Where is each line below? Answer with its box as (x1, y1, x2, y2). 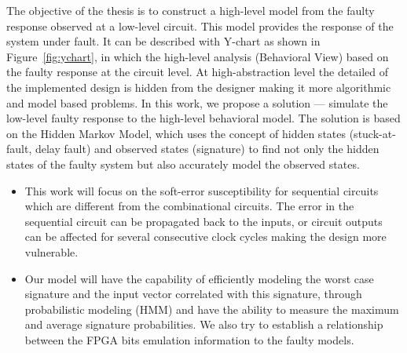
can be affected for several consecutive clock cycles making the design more (24, 228, 387, 245)
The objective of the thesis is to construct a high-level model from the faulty (6, 2, 375, 18)
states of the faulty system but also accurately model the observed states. (6, 155, 360, 172)
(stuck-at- (349, 125, 396, 141)
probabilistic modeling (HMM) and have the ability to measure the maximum (24, 300, 399, 317)
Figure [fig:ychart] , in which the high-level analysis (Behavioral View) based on (6, 48, 389, 64)
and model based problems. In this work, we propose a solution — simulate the (6, 94, 388, 111)
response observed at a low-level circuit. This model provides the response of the (6, 17, 394, 34)
